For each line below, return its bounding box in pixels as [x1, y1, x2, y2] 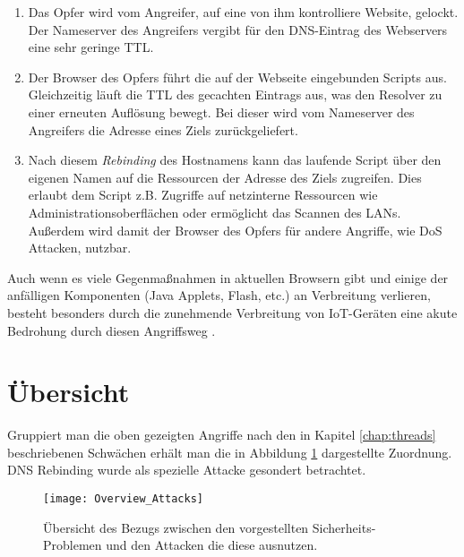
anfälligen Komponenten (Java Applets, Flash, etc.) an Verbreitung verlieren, [7, 286, 431, 304]
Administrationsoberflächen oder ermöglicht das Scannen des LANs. [28, 202, 401, 221]
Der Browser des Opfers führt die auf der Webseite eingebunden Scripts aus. [28, 67, 447, 86]
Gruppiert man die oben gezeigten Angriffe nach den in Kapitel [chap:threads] [7, 425, 436, 444]
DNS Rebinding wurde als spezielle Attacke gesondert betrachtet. [7, 460, 366, 479]
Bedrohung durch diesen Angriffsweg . [7, 321, 216, 339]
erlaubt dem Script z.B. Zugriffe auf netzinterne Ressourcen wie [28, 185, 378, 204]
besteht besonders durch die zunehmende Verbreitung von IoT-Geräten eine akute [7, 303, 458, 321]
